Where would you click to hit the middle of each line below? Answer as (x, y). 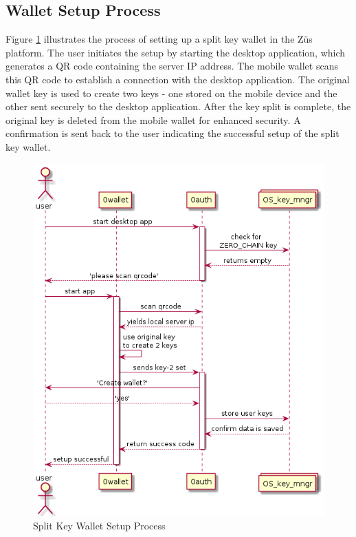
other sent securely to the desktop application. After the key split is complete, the (178, 106)
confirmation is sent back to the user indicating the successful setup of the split (173, 133)
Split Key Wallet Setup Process (99, 526)
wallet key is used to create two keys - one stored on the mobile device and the (171, 93)
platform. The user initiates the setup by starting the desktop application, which (176, 52)
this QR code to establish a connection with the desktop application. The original (178, 79)
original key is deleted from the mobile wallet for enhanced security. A (153, 119)
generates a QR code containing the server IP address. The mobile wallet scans (172, 66)
